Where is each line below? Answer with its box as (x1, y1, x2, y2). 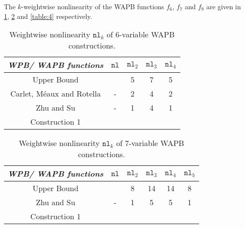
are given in (206, 1, 241, 11)
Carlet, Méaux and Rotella (10, 88, 101, 99)
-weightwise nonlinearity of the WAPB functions (21, 1, 164, 11)
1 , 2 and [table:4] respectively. (4, 11, 92, 21)
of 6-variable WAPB (106, 29, 175, 40)
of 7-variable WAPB (116, 137, 184, 149)
